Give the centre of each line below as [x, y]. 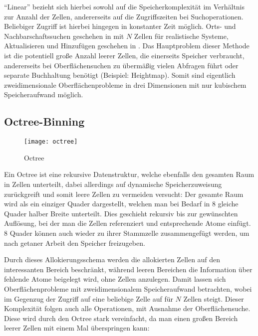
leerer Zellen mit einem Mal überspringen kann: [77, 328]
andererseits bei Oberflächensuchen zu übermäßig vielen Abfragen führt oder [121, 65]
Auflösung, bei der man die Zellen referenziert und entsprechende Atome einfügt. [128, 223]
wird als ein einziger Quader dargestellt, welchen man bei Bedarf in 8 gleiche [121, 204]
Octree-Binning [44, 121]
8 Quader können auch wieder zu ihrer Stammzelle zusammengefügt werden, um [127, 233]
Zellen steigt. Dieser [214, 298]
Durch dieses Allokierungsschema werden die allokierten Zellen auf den [112, 259]
